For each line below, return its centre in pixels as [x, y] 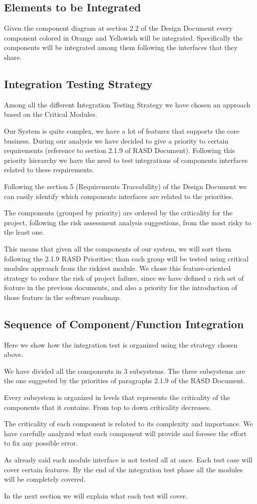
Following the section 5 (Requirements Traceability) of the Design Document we [126, 186]
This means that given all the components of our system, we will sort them [118, 248]
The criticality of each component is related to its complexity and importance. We [128, 424]
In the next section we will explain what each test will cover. [96, 495]
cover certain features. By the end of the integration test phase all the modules [124, 469]
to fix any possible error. [41, 443]
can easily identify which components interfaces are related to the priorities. [119, 196]
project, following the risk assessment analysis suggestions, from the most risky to [128, 222]
